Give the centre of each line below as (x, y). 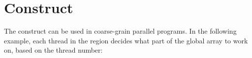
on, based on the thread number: (53, 50)
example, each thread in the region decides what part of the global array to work (126, 40)
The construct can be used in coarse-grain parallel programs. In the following (120, 31)
